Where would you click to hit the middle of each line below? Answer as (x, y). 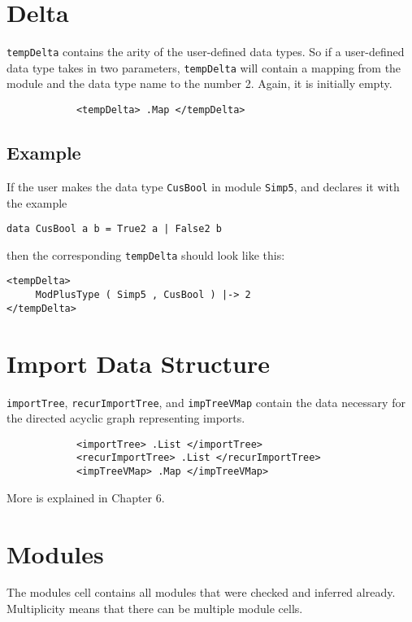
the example (37, 202)
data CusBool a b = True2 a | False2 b (114, 229)
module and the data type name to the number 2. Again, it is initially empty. (199, 83)
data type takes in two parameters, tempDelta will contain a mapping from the (204, 67)
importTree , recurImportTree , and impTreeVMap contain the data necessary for (206, 402)
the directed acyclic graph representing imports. (126, 418)
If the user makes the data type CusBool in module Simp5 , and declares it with (203, 186)
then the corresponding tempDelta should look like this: (146, 254)
